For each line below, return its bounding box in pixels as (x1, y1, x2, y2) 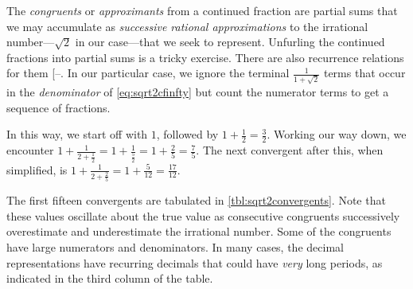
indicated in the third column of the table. (6, 270, 213, 287)
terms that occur (323, 64, 406, 81)
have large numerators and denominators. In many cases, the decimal (6, 238, 344, 255)
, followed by (156, 126, 219, 143)
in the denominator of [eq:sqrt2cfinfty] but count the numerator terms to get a (6, 84, 389, 100)
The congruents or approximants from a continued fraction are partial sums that (6, 2, 398, 18)
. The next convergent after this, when (196, 142, 384, 158)
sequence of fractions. (6, 99, 111, 115)
